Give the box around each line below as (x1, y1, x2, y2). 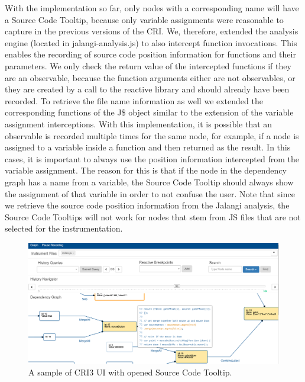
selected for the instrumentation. (5, 222, 123, 235)
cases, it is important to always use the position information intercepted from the (5, 152, 299, 165)
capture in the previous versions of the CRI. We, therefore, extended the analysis (5, 25, 298, 37)
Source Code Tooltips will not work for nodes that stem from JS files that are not (5, 210, 301, 223)
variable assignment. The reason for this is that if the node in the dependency (5, 164, 287, 176)
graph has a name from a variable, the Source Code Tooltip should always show (5, 175, 294, 188)
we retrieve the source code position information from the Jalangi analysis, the (5, 199, 290, 211)
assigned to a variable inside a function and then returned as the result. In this (5, 141, 291, 153)
